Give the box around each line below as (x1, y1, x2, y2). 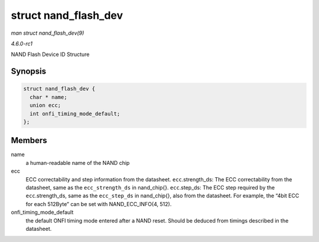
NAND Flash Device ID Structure (11, 51, 90, 58)
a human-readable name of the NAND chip (25, 159, 130, 166)
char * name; (30, 94, 67, 100)
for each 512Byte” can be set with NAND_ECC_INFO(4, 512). (25, 200, 172, 207)
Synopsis (11, 67, 47, 77)
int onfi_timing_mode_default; (30, 110, 121, 117)
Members (11, 135, 47, 145)
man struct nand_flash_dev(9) (11, 29, 84, 37)
